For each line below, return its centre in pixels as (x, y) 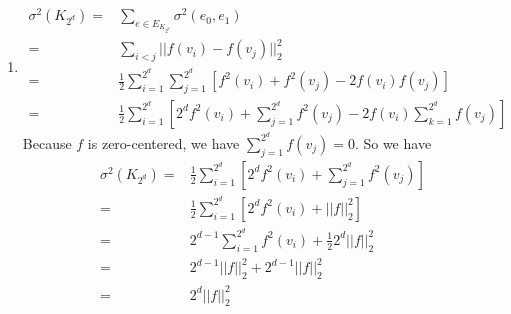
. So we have (393, 142)
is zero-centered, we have (163, 142)
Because (47, 142)
